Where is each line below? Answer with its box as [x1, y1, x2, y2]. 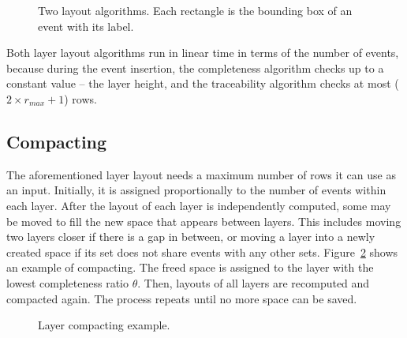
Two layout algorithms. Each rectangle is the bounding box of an [38, 2, 353, 18]
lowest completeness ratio [6, 274, 129, 291]
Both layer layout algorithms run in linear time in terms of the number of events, [6, 44, 399, 61]
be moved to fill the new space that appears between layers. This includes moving [6, 212, 401, 229]
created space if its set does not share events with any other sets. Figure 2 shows [6, 243, 398, 260]
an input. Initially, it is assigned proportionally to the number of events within [6, 182, 386, 198]
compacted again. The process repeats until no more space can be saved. [6, 290, 357, 306]
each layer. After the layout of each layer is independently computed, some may [6, 197, 391, 213]
